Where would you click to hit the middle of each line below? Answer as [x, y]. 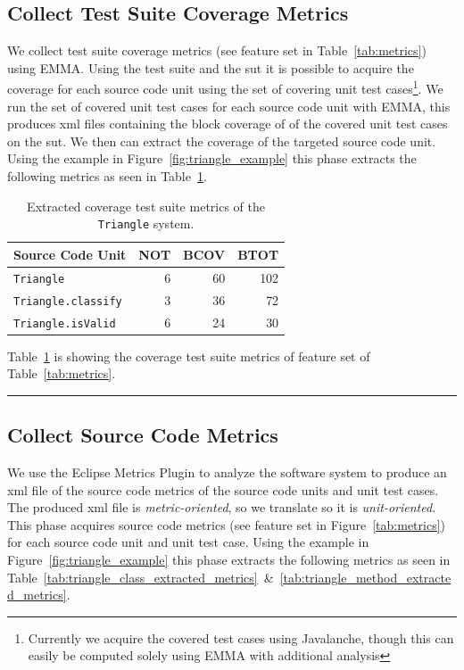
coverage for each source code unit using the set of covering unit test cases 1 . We [225, 87]
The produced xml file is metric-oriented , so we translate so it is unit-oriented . [222, 507]
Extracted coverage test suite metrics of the [146, 206]
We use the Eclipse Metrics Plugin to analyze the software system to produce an [227, 472]
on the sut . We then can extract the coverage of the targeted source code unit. [222, 141]
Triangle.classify [68, 301]
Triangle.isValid [65, 323]
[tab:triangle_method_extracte [365, 577]
